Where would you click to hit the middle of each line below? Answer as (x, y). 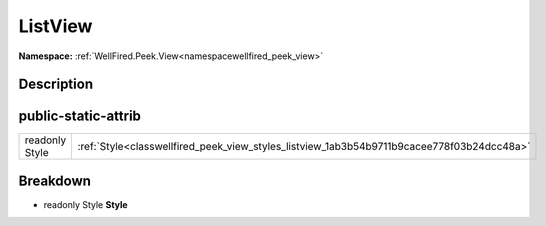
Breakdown (55, 180)
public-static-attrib (80, 116)
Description (56, 84)
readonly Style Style (86, 204)
